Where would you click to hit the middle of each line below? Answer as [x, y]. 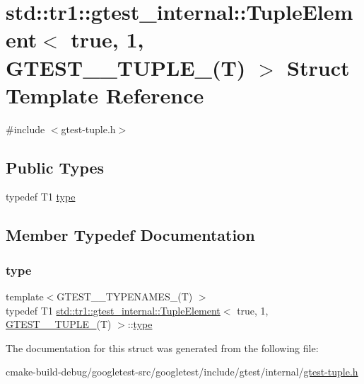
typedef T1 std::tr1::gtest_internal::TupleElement [113, 310]
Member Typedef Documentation [130, 235]
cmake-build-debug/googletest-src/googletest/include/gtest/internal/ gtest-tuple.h [182, 372]
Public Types [55, 167]
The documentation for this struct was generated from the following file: [162, 348]
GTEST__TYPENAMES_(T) [125, 297]
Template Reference [105, 95]
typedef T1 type [41, 197]
